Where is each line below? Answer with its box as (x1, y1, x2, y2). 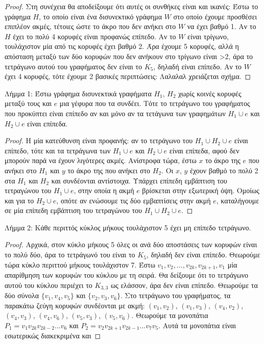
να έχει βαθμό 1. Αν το (187, 21, 256, 32)
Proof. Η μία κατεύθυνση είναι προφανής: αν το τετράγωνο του (5, 135, 193, 146)
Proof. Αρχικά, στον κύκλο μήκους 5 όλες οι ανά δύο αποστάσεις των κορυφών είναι (5, 239, 257, 250)
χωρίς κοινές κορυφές (178, 88, 242, 98)
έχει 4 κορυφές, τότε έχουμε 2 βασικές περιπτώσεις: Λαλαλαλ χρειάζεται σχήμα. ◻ (5, 71, 251, 82)
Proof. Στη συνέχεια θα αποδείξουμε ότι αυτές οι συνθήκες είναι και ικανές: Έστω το (5, 1, 258, 11)
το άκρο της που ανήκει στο (67, 165, 151, 175)
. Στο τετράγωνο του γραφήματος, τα (121, 290, 231, 301)
